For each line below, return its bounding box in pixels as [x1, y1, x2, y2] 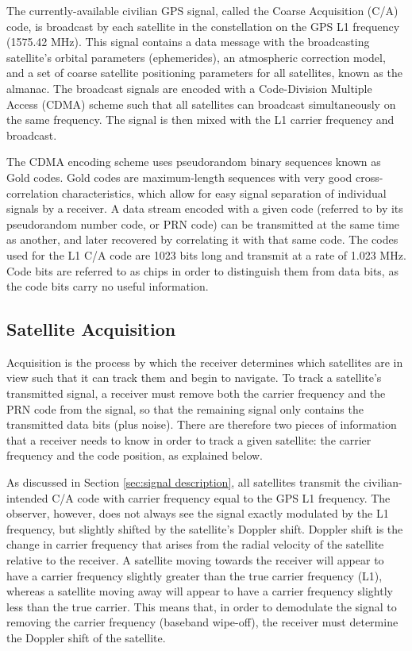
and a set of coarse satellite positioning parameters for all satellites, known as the [6, 64, 402, 81]
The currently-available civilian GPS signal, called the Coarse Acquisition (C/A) [6, 2, 399, 18]
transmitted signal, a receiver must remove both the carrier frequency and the [6, 385, 386, 402]
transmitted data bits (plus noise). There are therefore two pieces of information [6, 416, 397, 433]
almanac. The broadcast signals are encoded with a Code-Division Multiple [6, 79, 372, 96]
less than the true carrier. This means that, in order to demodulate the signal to [6, 598, 397, 614]
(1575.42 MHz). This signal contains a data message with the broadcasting [6, 33, 370, 50]
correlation [6, 184, 59, 201]
